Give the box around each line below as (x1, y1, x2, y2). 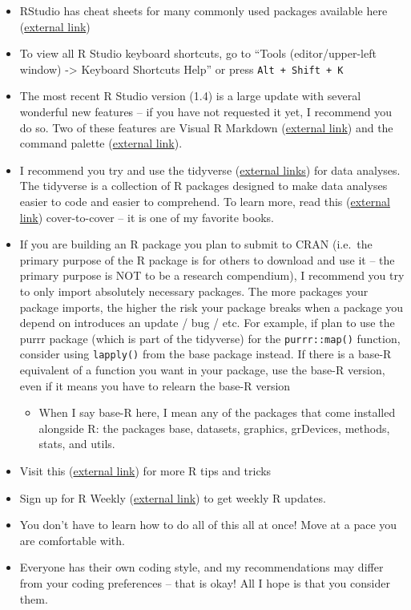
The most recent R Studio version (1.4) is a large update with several (19, 87, 361, 104)
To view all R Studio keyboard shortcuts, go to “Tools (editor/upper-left (19, 45, 377, 62)
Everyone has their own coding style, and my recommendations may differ (19, 559, 384, 576)
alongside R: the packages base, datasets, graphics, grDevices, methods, (38, 419, 390, 436)
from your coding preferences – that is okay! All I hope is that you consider (19, 575, 390, 591)
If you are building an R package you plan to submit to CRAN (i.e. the (19, 236, 373, 252)
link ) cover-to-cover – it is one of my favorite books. (19, 208, 274, 225)
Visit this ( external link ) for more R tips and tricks (19, 463, 272, 479)
